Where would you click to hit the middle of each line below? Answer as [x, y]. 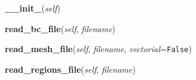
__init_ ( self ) [33, 8]
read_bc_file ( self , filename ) [60, 28]
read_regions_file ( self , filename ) [70, 69]
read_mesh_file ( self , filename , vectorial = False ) [98, 49]
